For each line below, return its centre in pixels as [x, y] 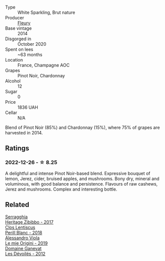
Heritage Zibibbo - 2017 [29, 222]
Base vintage [19, 28]
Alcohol [13, 81]
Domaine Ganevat [24, 248]
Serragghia [17, 217]
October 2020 [32, 44]
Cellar [11, 113]
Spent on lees [19, 49]
